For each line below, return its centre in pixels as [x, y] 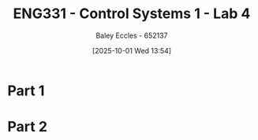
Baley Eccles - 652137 [132, 35]
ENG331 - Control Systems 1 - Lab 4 [132, 14]
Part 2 [28, 127]
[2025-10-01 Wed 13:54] [132, 50]
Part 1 [26, 90]
